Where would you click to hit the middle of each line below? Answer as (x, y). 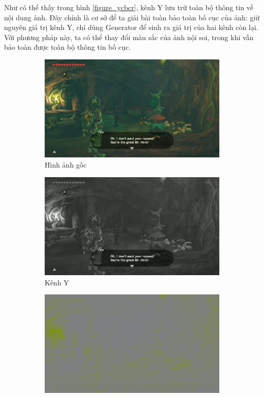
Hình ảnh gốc (66, 165)
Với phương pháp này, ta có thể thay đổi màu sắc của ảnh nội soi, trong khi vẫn (129, 37)
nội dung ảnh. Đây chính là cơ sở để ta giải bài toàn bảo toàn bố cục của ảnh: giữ (132, 17)
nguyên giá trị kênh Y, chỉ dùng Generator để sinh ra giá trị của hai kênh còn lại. (131, 27)
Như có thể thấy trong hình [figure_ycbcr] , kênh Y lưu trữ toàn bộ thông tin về (129, 7)
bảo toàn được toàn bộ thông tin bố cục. (68, 47)
